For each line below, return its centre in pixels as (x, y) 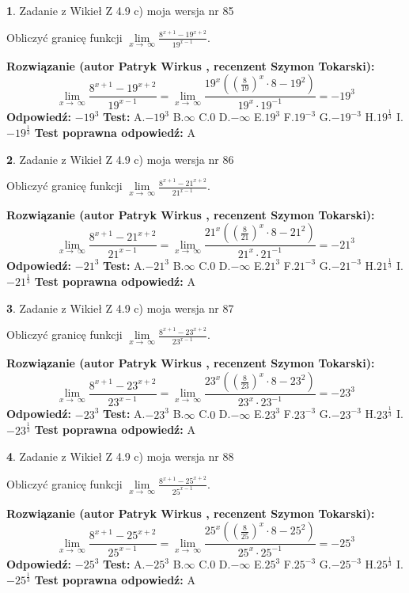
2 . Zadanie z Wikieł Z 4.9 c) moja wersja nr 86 (120, 159)
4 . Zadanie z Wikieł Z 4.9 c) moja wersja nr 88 (120, 456)
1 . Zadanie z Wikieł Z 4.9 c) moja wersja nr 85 (120, 10)
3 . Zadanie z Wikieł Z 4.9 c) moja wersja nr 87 (120, 308)
